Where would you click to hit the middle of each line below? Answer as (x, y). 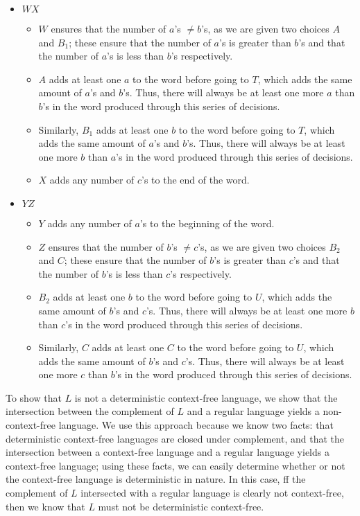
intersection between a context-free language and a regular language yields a (168, 452)
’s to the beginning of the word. (207, 223)
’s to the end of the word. (196, 180)
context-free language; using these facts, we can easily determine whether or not (175, 465)
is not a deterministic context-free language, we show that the (206, 397)
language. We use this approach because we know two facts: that (196, 425)
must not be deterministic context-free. (181, 506)
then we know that (45, 506)
